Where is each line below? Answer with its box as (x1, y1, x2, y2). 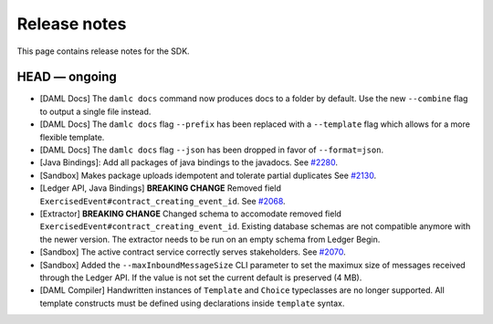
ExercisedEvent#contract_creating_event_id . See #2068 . (39, 195, 287, 206)
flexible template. (39, 131, 105, 142)
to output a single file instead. (39, 106, 152, 117)
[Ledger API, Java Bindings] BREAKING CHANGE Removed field (39, 183, 282, 193)
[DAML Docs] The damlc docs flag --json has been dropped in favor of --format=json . (39, 144, 383, 155)
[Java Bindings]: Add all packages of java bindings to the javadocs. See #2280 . (39, 157, 338, 168)
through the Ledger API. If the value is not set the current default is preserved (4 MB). (39, 272, 362, 283)
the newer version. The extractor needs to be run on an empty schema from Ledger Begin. (39, 234, 381, 245)
